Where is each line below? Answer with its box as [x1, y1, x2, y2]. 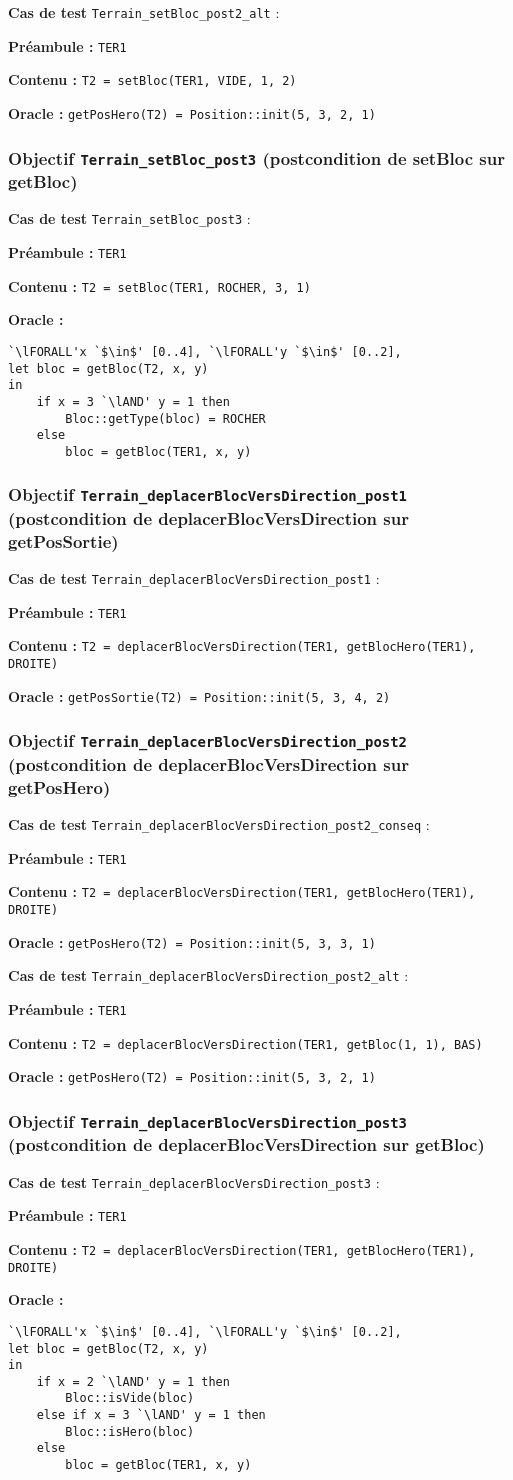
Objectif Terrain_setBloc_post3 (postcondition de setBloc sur [8, 145, 505, 170]
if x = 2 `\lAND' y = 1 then [36, 1374, 230, 1389]
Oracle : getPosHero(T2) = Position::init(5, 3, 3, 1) [8, 931, 376, 952]
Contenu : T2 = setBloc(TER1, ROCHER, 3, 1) [8, 275, 311, 296]
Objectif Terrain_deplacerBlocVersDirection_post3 [8, 1108, 407, 1133]
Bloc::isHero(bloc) [65, 1424, 195, 1439]
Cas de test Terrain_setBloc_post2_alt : [8, 2, 280, 22]
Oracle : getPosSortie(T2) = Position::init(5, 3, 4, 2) [8, 685, 391, 706]
